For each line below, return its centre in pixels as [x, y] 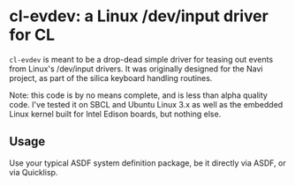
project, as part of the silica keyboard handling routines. [111, 78]
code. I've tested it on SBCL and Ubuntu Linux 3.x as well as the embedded [146, 104]
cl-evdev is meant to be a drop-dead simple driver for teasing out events [141, 59]
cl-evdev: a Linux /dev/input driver [139, 16]
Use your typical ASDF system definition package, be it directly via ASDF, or [147, 163]
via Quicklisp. [34, 172]
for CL [32, 35]
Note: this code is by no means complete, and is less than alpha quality [138, 95]
